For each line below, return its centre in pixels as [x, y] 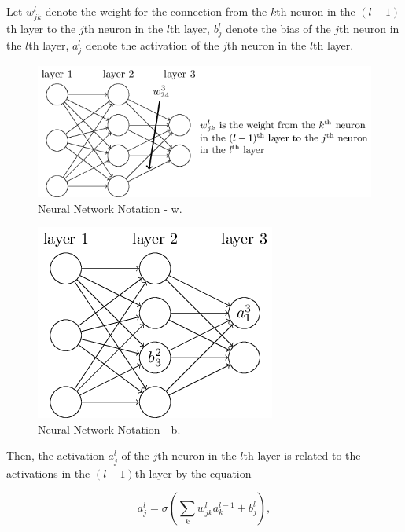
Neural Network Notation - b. [109, 429]
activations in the [48, 473]
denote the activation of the [152, 44]
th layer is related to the [302, 455]
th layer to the [41, 29]
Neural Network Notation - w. [110, 208]
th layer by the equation [193, 473]
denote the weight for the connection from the [156, 11]
